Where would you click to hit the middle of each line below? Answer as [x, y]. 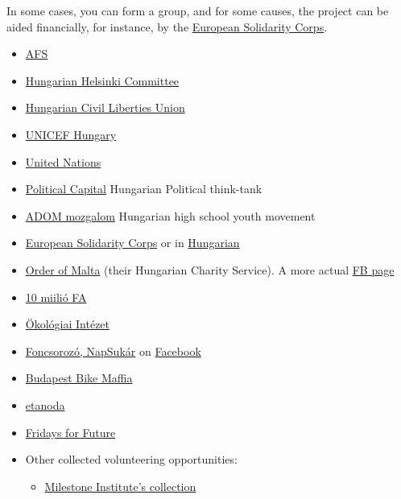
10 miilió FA [56, 297]
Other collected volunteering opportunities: [131, 459]
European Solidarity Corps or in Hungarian [132, 243]
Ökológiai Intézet [68, 324]
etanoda [45, 404]
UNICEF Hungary [71, 134]
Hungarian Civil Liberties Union [105, 107]
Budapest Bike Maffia [79, 378]
